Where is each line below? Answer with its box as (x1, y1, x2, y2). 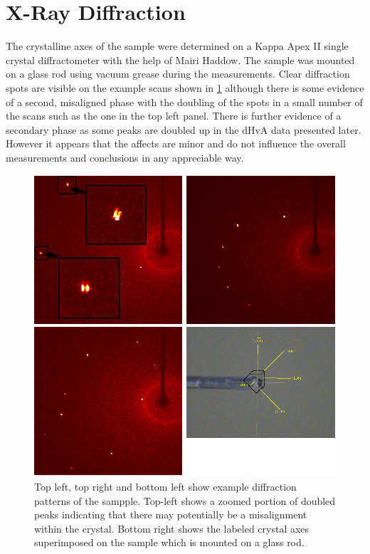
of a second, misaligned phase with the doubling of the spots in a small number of (6, 94, 363, 109)
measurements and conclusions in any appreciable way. (6, 150, 244, 164)
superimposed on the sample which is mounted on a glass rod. (34, 535, 305, 550)
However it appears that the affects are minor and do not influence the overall (6, 136, 346, 151)
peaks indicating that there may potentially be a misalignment (34, 507, 307, 522)
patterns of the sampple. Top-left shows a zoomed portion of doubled (34, 493, 336, 508)
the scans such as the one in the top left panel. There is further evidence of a (6, 108, 342, 123)
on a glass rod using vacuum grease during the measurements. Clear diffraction (6, 66, 350, 81)
